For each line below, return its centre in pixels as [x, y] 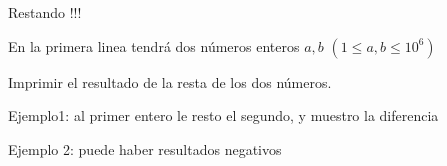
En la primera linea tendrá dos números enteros [154, 45]
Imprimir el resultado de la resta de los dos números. [170, 81]
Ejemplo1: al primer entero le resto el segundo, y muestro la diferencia [223, 115]
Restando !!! [45, 12]
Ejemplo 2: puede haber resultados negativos [145, 148]
